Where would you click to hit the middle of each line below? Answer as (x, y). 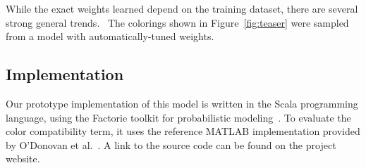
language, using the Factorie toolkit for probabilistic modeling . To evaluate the (178, 117)
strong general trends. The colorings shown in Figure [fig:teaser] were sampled (177, 22)
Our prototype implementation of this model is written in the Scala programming (182, 103)
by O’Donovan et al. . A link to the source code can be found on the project (171, 144)
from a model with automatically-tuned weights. (110, 36)
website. (23, 159)
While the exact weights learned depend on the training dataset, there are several (182, 8)
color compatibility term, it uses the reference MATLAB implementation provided (183, 131)
